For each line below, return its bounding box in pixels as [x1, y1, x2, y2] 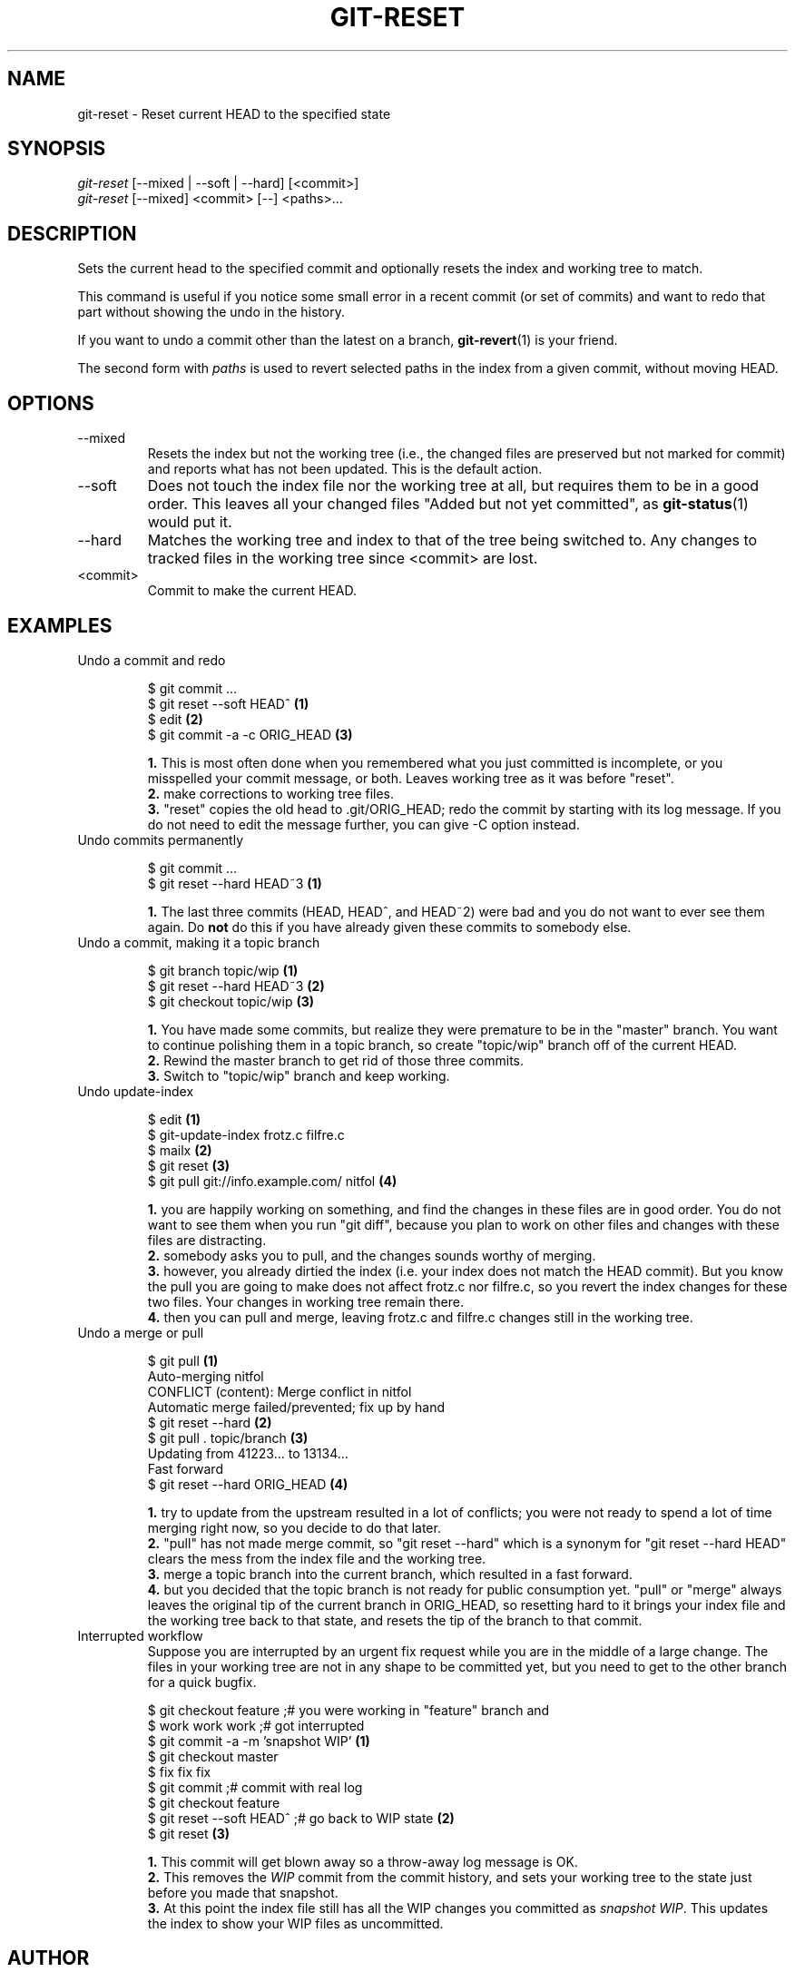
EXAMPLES [7, 613, 113, 637]
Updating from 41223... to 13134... [147, 1445, 348, 1461]
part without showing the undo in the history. [77, 304, 345, 320]
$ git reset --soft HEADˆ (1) [147, 695, 309, 711]
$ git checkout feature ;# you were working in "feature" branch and [147, 1702, 550, 1718]
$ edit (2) [147, 711, 203, 727]
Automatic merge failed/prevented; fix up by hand [147, 1398, 446, 1415]
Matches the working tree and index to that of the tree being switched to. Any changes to [147, 531, 758, 550]
